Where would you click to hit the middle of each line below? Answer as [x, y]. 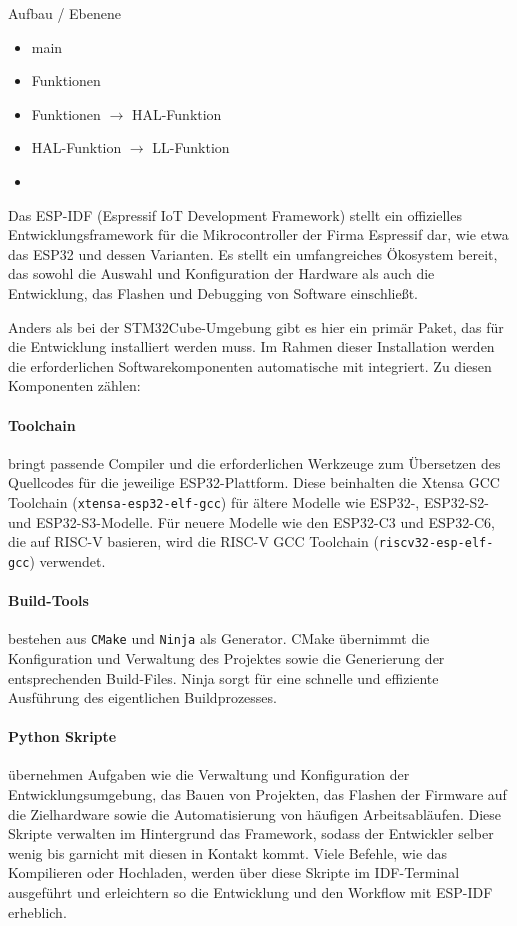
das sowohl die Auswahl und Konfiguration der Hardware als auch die [221, 273]
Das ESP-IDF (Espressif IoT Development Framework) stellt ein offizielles [235, 214]
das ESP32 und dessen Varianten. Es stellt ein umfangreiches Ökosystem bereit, [253, 253]
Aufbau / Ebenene [64, 13]
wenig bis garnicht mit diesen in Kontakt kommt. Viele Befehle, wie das [228, 852]
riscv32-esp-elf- [436, 543]
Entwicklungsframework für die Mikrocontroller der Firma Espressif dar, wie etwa [258, 234]
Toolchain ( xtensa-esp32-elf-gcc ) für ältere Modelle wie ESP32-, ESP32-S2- [248, 501]
